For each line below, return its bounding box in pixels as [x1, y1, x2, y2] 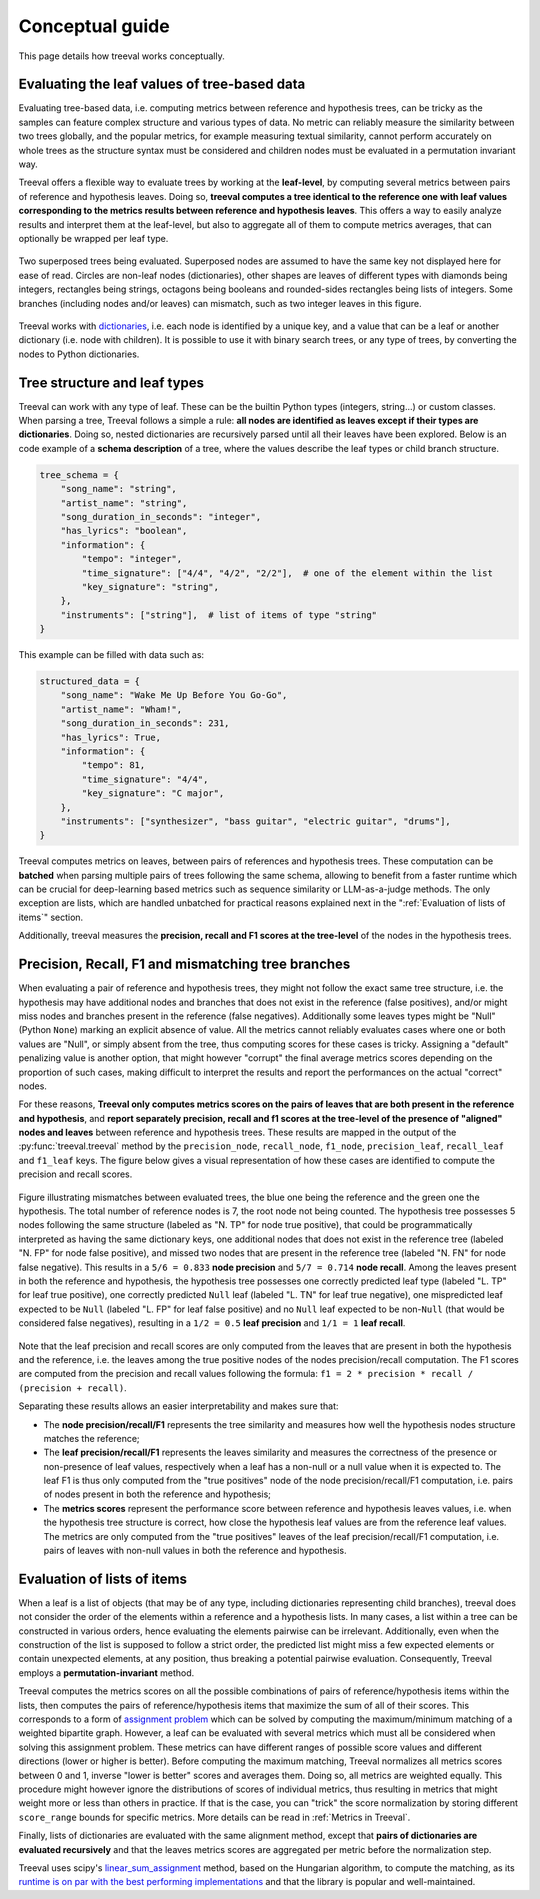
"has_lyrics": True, [60, 731, 162, 743]
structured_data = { [39, 676, 140, 687]
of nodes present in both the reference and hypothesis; [43, 1488, 272, 1500]
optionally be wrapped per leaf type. [18, 232, 169, 244]
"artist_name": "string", [60, 497, 188, 509]
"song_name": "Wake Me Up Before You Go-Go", [60, 690, 288, 701]
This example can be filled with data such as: [18, 649, 205, 661]
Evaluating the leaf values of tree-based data [18, 76, 306, 93]
